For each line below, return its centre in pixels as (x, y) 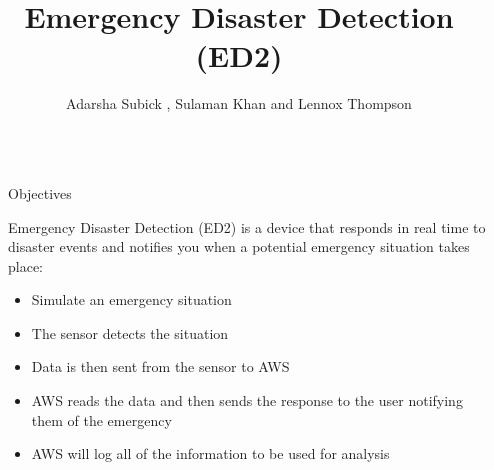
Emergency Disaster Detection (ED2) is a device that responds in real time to (247, 226)
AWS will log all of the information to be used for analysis (210, 453)
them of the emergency (101, 419)
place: (25, 265)
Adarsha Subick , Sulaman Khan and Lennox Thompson (239, 103)
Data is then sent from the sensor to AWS (160, 366)
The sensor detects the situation (130, 332)
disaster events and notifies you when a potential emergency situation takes (239, 246)
